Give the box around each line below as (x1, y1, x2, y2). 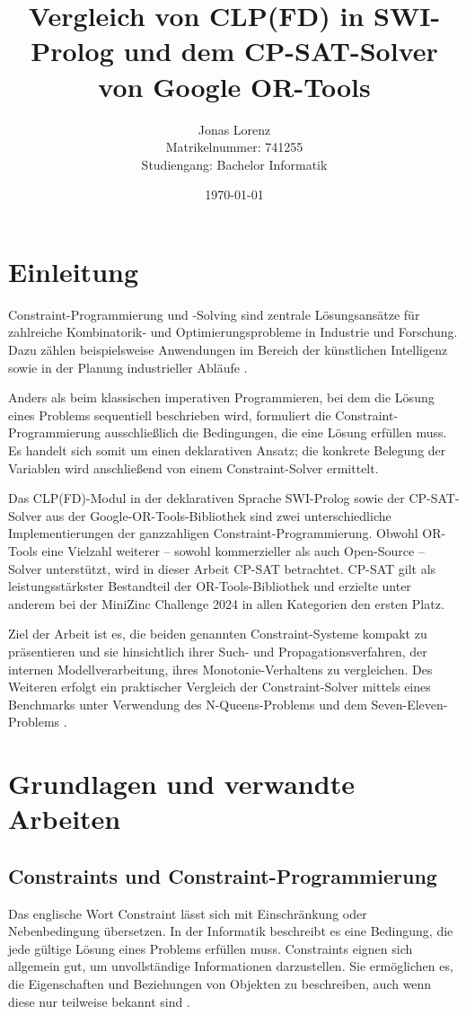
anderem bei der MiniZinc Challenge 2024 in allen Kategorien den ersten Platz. (8, 594, 444, 613)
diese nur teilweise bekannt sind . (8, 992, 190, 1010)
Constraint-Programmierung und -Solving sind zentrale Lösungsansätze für (8, 304, 420, 323)
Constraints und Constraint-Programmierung (8, 861, 437, 889)
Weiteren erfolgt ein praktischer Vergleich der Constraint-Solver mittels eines (8, 677, 431, 696)
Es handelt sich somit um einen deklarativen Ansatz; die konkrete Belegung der (8, 440, 446, 459)
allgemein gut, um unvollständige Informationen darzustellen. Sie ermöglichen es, (8, 957, 453, 975)
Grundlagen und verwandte (8, 765, 355, 802)
